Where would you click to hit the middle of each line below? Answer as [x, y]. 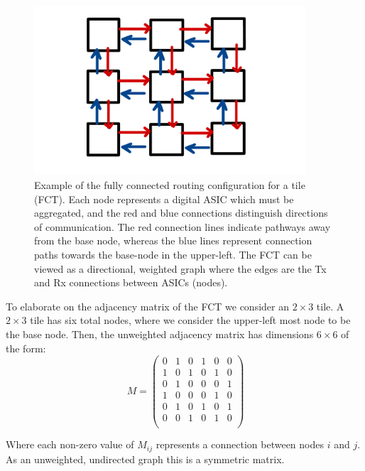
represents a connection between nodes [240, 444]
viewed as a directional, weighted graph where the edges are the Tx [180, 268]
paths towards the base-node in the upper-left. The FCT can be [173, 255]
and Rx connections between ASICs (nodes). [131, 282]
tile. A [330, 306]
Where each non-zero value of [70, 444]
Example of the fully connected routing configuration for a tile [170, 185]
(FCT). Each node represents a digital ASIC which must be [164, 199]
